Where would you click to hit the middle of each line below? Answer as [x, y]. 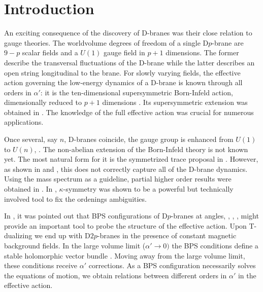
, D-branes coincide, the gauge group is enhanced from [149, 139]
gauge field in [124, 52]
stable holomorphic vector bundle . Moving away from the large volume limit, [125, 255]
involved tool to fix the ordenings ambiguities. [75, 198]
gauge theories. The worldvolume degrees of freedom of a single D [106, 42]
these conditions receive [41, 265]
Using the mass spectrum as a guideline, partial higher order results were [118, 179]
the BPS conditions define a [215, 245]
